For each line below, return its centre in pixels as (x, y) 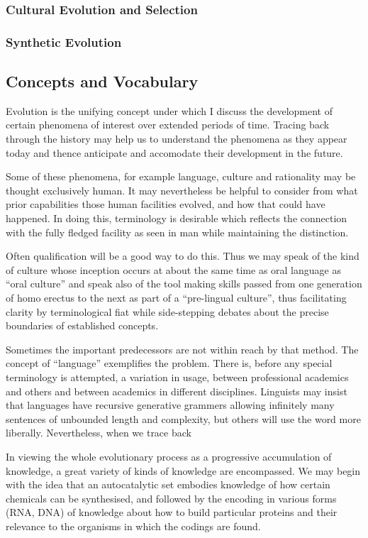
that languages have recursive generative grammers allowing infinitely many (170, 405)
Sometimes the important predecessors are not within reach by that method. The (182, 349)
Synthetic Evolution (64, 42)
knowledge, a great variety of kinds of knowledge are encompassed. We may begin (183, 470)
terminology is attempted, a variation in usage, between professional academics (177, 377)
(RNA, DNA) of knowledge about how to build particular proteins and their (172, 512)
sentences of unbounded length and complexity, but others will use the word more (183, 418)
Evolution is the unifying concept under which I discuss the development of (169, 110)
